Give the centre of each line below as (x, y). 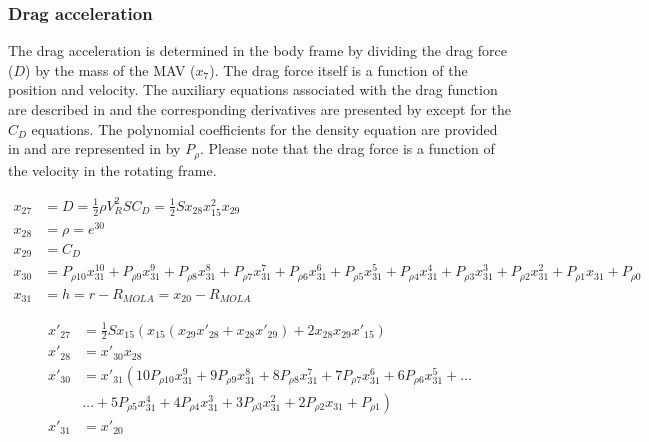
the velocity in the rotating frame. (112, 169)
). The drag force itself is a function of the (338, 69)
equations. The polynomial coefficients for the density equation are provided (264, 128)
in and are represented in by (94, 148)
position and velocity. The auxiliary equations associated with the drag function (253, 89)
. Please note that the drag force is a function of (347, 148)
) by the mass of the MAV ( (110, 69)
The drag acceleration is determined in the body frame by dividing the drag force (257, 50)
